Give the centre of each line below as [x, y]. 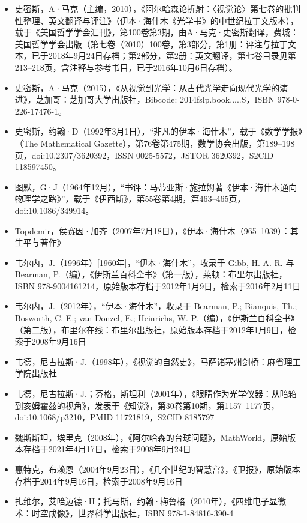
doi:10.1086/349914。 [54, 210]
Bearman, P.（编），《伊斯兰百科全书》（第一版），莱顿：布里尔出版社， [151, 274]
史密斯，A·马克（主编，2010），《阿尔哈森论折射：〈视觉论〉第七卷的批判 [158, 8]
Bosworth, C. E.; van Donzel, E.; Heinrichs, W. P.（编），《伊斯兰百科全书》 [155, 318]
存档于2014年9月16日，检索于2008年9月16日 [99, 481]
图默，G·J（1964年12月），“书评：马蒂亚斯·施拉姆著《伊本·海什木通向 [156, 186]
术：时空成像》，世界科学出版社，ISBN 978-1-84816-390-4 [124, 512]
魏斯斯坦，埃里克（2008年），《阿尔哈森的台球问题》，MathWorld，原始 [151, 437]
